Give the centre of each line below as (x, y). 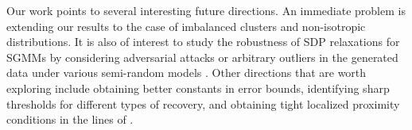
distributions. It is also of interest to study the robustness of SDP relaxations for (203, 42)
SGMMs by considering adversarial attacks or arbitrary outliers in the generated (202, 57)
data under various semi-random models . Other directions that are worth (187, 73)
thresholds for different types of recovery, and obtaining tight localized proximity (203, 103)
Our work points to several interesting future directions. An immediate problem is (206, 10)
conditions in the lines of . (70, 119)
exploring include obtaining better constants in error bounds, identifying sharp (198, 88)
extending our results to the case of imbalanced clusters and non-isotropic (186, 26)
